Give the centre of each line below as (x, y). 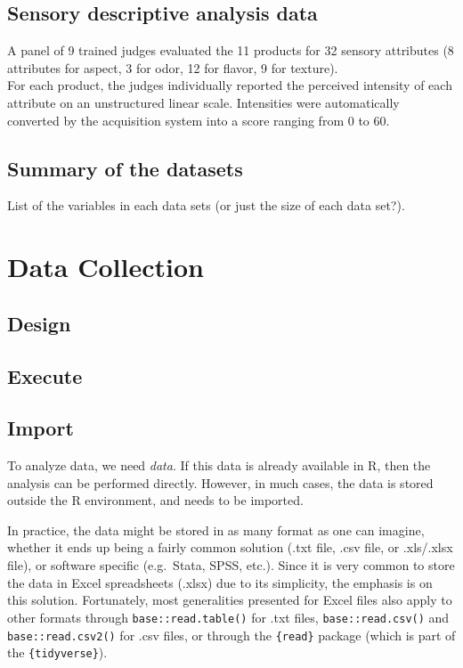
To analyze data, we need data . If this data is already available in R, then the (219, 465)
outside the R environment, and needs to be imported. (155, 500)
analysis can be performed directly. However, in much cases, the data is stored (220, 482)
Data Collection (106, 267)
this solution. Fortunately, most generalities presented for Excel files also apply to (230, 600)
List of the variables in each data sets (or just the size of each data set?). (206, 205)
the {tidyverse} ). (57, 652)
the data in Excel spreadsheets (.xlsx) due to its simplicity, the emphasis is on (220, 582)
